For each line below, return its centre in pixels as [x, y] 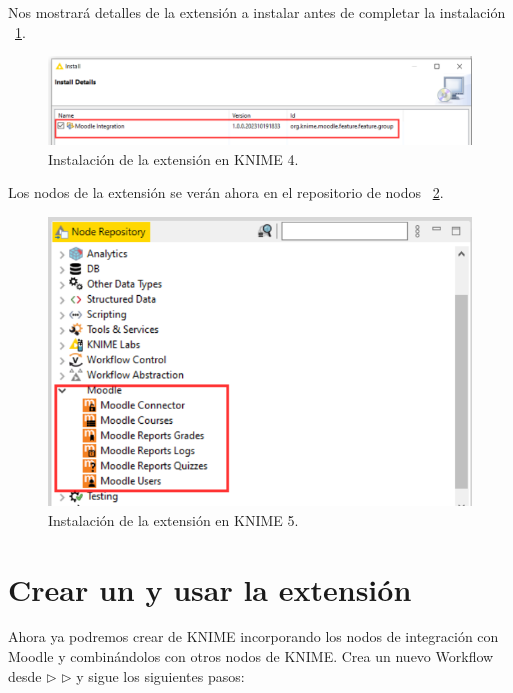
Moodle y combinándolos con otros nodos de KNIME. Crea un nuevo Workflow [251, 656]
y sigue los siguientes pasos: [160, 675]
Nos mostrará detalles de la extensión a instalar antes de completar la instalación [257, 12]
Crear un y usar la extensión [210, 588]
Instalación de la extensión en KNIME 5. [173, 519]
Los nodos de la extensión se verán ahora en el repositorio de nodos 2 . [226, 192]
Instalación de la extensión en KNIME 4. [173, 158]
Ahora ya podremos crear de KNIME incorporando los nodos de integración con [253, 636]
